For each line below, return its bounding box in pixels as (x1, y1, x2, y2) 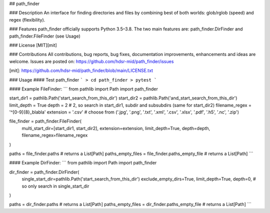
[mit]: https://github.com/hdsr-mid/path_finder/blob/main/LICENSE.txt (9, 67, 153, 73)
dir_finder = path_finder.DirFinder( (9, 169, 79, 175)
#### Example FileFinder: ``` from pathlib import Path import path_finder (9, 85, 158, 92)
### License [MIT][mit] (9, 42, 57, 48)
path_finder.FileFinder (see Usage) (9, 33, 81, 39)
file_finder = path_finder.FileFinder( (9, 118, 82, 124)
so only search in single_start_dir (21, 183, 89, 189)
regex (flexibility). (9, 16, 45, 22)
